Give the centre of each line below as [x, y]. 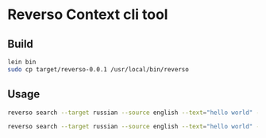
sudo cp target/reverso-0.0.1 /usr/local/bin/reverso [98, 69]
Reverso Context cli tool [88, 15]
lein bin [22, 62]
